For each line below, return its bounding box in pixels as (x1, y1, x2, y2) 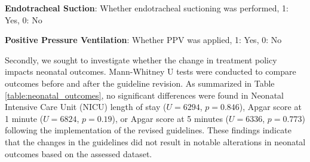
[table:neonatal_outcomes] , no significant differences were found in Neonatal (5, 88, 284, 101)
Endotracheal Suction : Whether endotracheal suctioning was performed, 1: (5, 2, 288, 14)
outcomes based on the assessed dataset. (5, 147, 152, 160)
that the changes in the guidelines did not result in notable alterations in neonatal (5, 135, 306, 148)
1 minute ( (5, 112, 44, 124)
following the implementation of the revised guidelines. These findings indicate (5, 124, 291, 136)
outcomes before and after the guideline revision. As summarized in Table (5, 77, 275, 89)
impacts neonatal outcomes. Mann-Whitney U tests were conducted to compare (5, 65, 296, 78)
